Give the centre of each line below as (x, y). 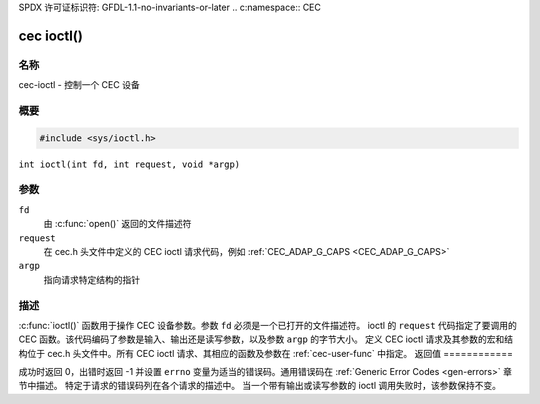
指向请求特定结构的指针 (91, 279)
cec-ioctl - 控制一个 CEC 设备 (79, 85)
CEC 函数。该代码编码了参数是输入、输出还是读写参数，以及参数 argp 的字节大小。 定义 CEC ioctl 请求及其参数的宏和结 (266, 339)
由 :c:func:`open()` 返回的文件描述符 (117, 224)
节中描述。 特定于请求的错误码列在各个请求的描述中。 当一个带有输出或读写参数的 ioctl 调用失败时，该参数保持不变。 (260, 386)
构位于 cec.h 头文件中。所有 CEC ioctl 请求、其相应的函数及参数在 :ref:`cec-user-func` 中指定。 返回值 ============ (266, 353)
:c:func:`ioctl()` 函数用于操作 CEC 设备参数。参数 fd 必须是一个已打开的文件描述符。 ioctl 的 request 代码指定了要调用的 (267, 325)
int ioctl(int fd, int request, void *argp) (129, 164)
